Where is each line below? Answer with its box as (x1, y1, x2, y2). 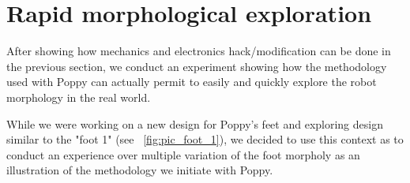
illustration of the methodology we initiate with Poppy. (6, 162, 273, 178)
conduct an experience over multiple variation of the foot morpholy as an (6, 146, 360, 162)
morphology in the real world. (6, 88, 151, 105)
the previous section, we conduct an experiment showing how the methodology (6, 58, 387, 74)
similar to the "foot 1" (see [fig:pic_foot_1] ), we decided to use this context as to (6, 131, 404, 148)
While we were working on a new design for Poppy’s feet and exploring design (6, 115, 383, 132)
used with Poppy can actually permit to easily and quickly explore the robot (6, 73, 377, 90)
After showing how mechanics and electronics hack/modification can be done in (6, 43, 391, 59)
